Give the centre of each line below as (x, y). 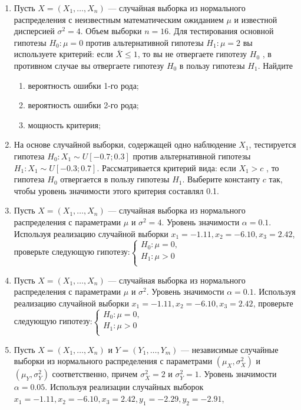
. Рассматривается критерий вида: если (166, 167)
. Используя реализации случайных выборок (124, 387)
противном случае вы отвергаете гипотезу (89, 65)
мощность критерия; (64, 124)
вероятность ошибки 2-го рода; (83, 105)
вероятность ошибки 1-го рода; (83, 85)
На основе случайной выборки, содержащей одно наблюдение (125, 144)
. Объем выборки (111, 31)
